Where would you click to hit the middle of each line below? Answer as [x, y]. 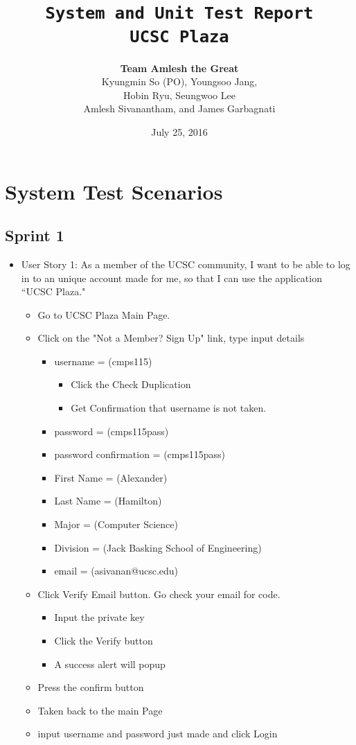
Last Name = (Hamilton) [108, 501]
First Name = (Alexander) [111, 477]
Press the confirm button [91, 687]
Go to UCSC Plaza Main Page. [104, 314]
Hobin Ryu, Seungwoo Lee [179, 95]
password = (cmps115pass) [112, 431]
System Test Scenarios [114, 191]
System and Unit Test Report [179, 14]
